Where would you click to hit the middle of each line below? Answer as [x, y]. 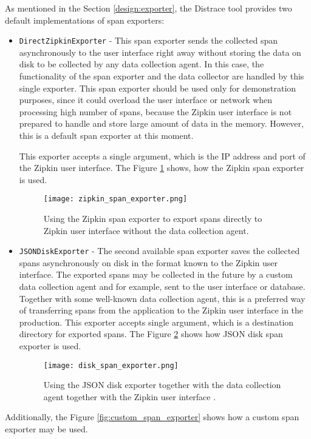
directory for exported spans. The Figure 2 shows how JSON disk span [151, 334]
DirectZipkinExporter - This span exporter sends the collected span [148, 40]
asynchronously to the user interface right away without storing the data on [160, 52]
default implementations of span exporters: [85, 20]
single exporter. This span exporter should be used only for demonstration [158, 88]
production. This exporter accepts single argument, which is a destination [156, 322]
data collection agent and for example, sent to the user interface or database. [162, 287]
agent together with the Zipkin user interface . [130, 396]
